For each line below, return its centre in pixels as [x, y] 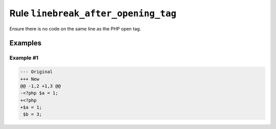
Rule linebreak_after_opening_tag [93, 13]
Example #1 [24, 58]
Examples [26, 43]
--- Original [37, 72]
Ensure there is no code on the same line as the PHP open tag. [75, 28]
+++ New [30, 79]
